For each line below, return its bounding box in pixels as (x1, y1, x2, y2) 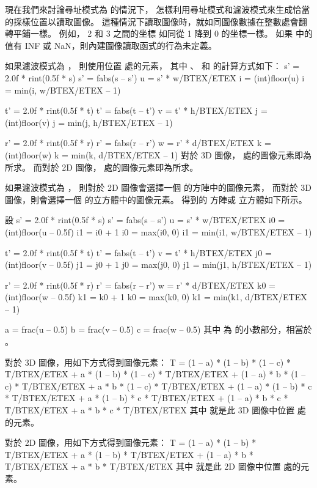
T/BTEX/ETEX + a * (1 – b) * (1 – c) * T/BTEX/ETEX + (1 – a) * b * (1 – (5, 368, 306, 380)
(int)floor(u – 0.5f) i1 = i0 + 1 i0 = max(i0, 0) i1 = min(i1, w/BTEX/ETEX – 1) (5, 225, 312, 238)
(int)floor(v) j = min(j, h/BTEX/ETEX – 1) (5, 116, 173, 128)
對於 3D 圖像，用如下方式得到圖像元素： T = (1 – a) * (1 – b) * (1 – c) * (5, 355, 291, 368)
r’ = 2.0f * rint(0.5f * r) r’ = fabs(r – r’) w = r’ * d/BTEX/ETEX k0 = (5, 278, 275, 291)
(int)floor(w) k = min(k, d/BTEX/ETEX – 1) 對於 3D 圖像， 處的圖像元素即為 (5, 148, 312, 161)
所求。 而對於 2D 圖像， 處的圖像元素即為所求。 (5, 160, 199, 173)
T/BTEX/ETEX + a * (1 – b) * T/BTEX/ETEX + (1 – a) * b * (5, 448, 253, 460)
